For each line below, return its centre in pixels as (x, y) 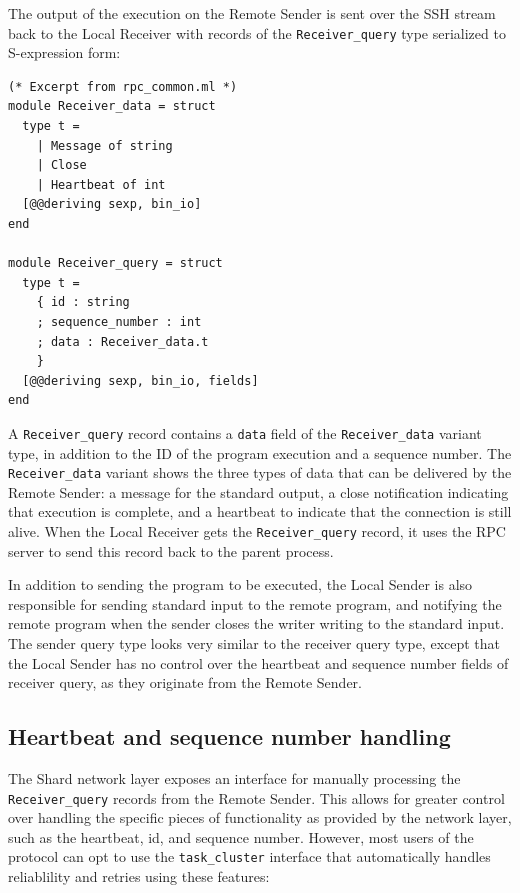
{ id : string (83, 302)
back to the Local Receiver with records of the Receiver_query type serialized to (257, 32)
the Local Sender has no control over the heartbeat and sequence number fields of (258, 662)
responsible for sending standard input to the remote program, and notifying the (255, 603)
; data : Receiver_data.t (122, 341)
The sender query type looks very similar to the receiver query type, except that (254, 643)
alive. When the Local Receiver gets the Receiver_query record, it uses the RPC (257, 531)
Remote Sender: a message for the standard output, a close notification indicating (258, 491)
